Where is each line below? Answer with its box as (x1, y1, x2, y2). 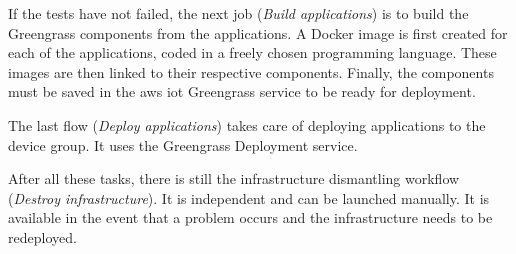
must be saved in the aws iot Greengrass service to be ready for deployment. (8, 81, 476, 102)
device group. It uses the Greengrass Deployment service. (8, 134, 358, 155)
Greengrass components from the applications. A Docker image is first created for (8, 22, 508, 43)
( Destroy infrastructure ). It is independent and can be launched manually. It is (8, 187, 490, 208)
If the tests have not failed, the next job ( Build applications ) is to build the (8, 3, 469, 23)
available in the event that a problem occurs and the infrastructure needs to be (8, 207, 493, 228)
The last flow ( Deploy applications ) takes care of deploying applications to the (8, 114, 486, 135)
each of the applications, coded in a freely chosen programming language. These (8, 42, 497, 63)
